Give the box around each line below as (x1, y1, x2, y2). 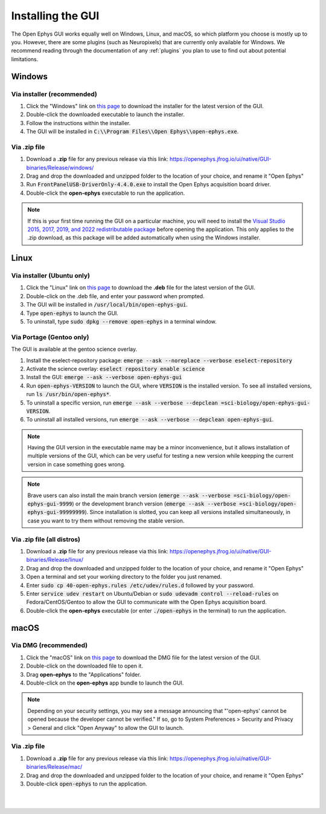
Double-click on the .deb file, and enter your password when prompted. (26, 292, 205, 299)
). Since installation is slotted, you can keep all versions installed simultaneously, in (85, 509, 291, 516)
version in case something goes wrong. (27, 460, 126, 468)
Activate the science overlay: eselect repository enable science (26, 365, 205, 372)
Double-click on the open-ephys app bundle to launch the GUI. (26, 679, 184, 686)
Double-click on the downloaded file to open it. (26, 662, 143, 669)
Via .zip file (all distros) (11, 535, 81, 544)
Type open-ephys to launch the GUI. (26, 309, 119, 317)
